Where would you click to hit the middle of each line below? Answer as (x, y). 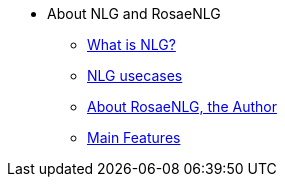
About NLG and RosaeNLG (134, 13)
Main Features (134, 137)
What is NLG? (131, 44)
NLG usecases (135, 75)
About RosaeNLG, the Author (182, 106)
